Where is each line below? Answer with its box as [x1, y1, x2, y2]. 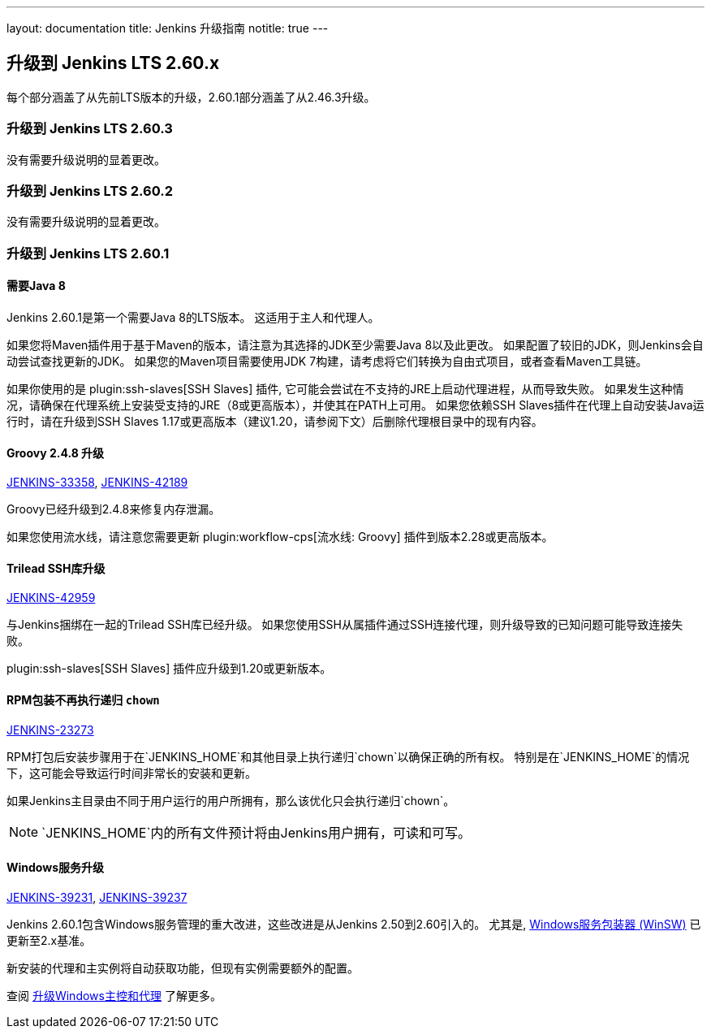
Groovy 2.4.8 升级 [6, 445, 105, 460]
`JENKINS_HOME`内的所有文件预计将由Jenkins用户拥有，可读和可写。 [41, 824, 472, 841]
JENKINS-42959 [6, 591, 96, 605]
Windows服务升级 [6, 860, 104, 875]
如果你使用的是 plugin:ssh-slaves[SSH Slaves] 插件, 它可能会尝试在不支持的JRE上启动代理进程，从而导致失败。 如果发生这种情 [6, 381, 684, 396]
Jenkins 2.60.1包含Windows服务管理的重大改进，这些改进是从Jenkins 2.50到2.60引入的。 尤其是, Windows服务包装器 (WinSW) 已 [6, 916, 701, 931]
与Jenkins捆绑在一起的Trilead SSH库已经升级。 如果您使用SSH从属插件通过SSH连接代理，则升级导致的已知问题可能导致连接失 [6, 617, 683, 632]
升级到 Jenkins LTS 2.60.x [6, 53, 220, 74]
